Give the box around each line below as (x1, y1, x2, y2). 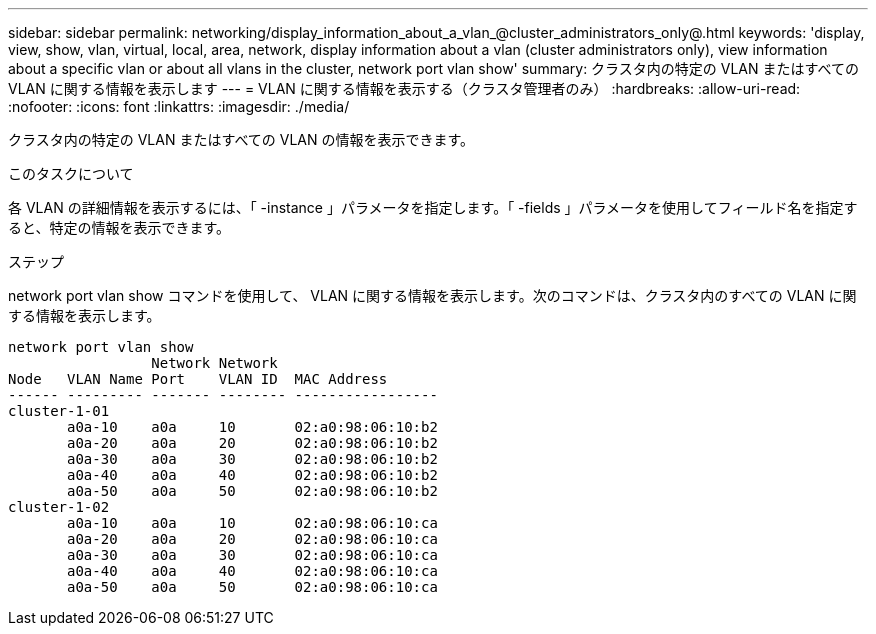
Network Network (151, 355, 278, 371)
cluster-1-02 (8, 499, 110, 515)
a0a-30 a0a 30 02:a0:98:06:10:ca (67, 547, 438, 563)
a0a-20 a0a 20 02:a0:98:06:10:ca (67, 531, 438, 547)
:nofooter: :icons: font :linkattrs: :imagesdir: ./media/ (8, 98, 350, 115)
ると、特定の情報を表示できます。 (8, 219, 231, 236)
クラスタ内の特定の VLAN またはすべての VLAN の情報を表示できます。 (8, 131, 475, 148)
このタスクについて (8, 165, 134, 182)
